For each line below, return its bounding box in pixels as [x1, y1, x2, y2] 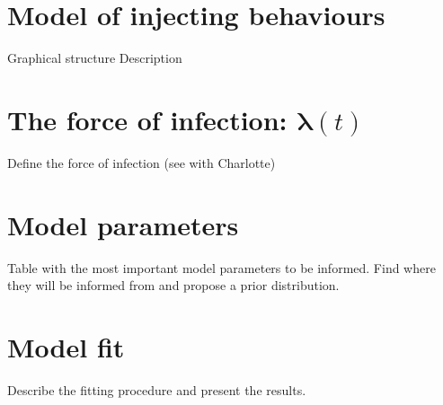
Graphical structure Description [7, 48, 182, 67]
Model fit [7, 328, 125, 365]
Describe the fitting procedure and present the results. [7, 380, 306, 399]
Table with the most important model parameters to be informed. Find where [7, 258, 436, 277]
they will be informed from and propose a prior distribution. [7, 276, 340, 295]
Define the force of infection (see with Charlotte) [7, 153, 276, 172]
